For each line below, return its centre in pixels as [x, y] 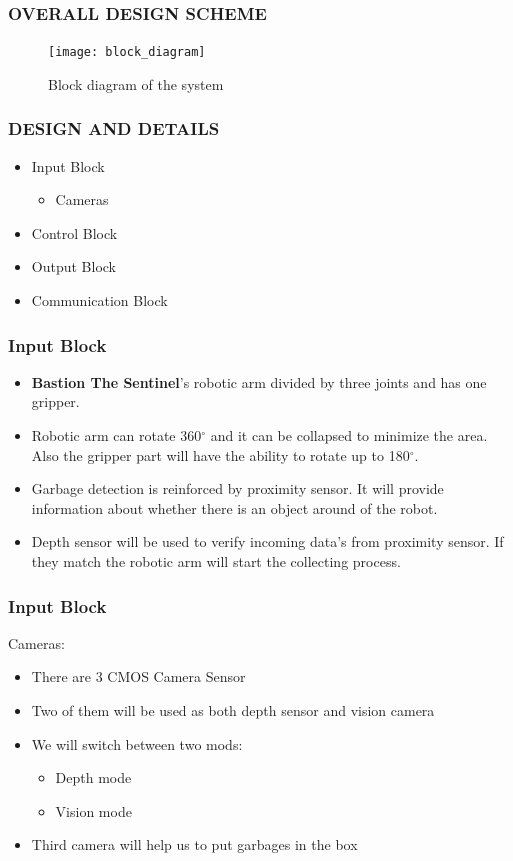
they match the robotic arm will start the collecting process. [216, 561]
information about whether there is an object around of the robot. [234, 507]
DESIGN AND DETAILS [114, 128]
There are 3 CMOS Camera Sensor [138, 676]
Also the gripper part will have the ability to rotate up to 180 [220, 454]
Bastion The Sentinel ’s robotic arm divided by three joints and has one [259, 381]
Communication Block [99, 300]
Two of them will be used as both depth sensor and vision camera [233, 710]
